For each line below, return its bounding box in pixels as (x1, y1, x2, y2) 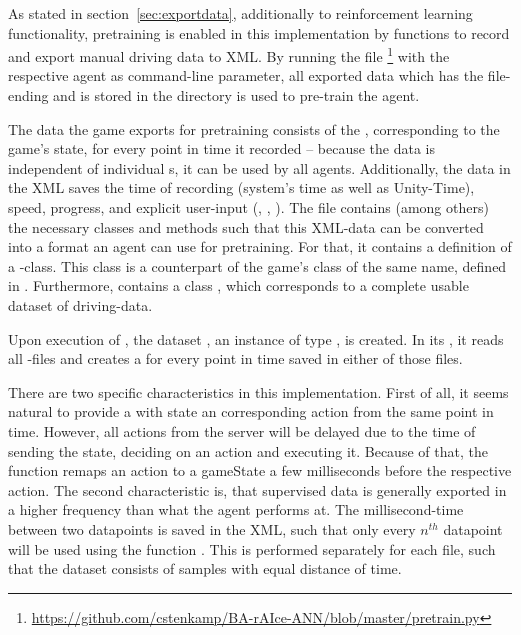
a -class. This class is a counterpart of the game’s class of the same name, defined (8, 255, 507, 276)
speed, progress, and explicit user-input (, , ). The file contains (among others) (8, 197, 489, 217)
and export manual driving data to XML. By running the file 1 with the (8, 43, 450, 66)
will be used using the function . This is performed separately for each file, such (8, 538, 496, 559)
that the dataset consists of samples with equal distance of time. (8, 558, 402, 579)
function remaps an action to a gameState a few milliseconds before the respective (8, 460, 512, 481)
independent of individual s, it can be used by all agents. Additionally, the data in (8, 157, 511, 178)
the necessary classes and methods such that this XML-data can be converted (8, 216, 484, 237)
